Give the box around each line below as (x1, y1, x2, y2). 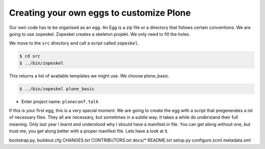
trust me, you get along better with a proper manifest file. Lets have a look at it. (9, 128, 169, 134)
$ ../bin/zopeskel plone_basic (19, 86, 95, 92)
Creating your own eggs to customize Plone (9, 7, 191, 18)
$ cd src (19, 53, 41, 59)
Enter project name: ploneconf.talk (21, 99, 99, 104)
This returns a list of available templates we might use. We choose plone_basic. (9, 73, 170, 78)
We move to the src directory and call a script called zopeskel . (9, 40, 139, 46)
